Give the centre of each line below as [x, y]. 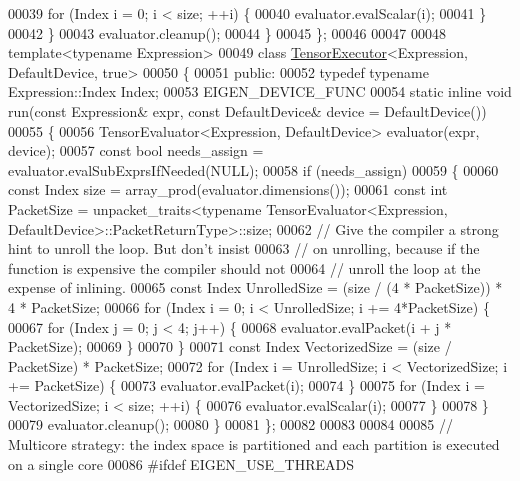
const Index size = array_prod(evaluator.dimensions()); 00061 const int [228, 189]
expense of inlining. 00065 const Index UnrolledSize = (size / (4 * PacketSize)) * [255, 287]
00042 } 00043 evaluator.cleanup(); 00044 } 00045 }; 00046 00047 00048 [227, 32]
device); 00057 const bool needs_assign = [136, 150]
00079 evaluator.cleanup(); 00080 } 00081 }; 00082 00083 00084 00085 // [230, 424]
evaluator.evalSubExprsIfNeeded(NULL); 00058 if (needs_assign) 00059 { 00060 [253, 169]
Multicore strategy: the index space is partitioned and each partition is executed [254, 444]
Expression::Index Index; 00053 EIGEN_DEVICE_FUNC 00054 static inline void [260, 91]
